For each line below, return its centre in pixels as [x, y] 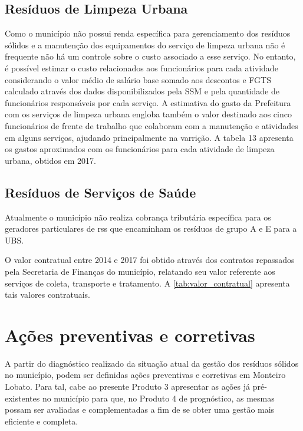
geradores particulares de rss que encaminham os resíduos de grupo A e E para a [151, 228]
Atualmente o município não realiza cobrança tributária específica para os [138, 217]
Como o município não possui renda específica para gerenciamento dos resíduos [148, 33]
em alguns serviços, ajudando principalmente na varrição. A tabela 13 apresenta [149, 137]
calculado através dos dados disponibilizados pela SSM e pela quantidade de [142, 91]
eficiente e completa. [42, 421]
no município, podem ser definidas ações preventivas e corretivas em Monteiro [145, 375]
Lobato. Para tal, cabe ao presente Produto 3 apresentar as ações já [128, 386]
